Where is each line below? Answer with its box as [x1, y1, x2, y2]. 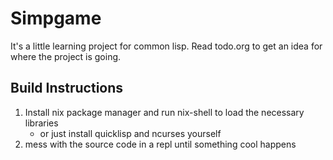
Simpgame [10, 7, 102, 30]
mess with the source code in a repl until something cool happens [24, 138, 297, 150]
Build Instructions [10, 80, 124, 97]
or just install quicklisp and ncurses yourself [39, 127, 222, 139]
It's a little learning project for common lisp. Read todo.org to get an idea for [10, 40, 323, 52]
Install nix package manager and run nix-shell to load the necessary [24, 106, 305, 118]
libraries [24, 117, 59, 129]
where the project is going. [10, 50, 122, 62]
